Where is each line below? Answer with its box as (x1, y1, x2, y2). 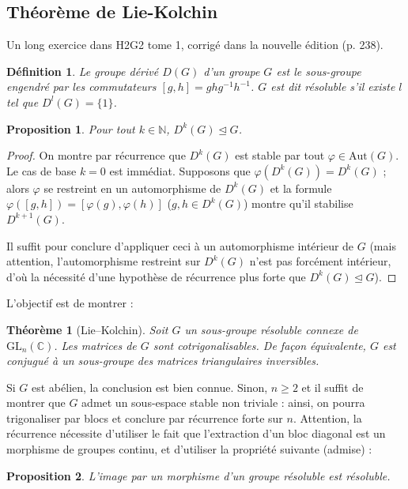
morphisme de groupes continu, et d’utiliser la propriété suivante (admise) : (6, 441, 372, 457)
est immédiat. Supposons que (109, 162, 251, 179)
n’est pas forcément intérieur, (249, 253, 391, 269)
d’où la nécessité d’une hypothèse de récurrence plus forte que (6, 268, 306, 284)
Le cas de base (6, 162, 77, 179)
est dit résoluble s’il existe (270, 78, 395, 95)
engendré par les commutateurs (6, 78, 157, 95)
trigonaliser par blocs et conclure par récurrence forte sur (6, 409, 283, 426)
